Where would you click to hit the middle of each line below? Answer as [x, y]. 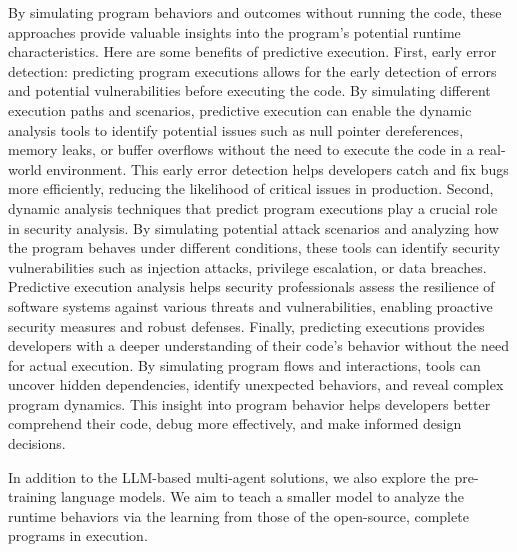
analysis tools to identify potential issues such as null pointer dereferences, [236, 129]
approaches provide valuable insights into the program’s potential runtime [234, 31]
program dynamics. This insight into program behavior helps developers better [249, 403]
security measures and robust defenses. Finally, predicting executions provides [246, 325]
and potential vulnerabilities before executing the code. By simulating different [249, 90]
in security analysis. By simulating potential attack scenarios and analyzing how [253, 227]
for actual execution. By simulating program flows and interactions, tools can [244, 364]
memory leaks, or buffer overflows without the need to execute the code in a [241, 149]
